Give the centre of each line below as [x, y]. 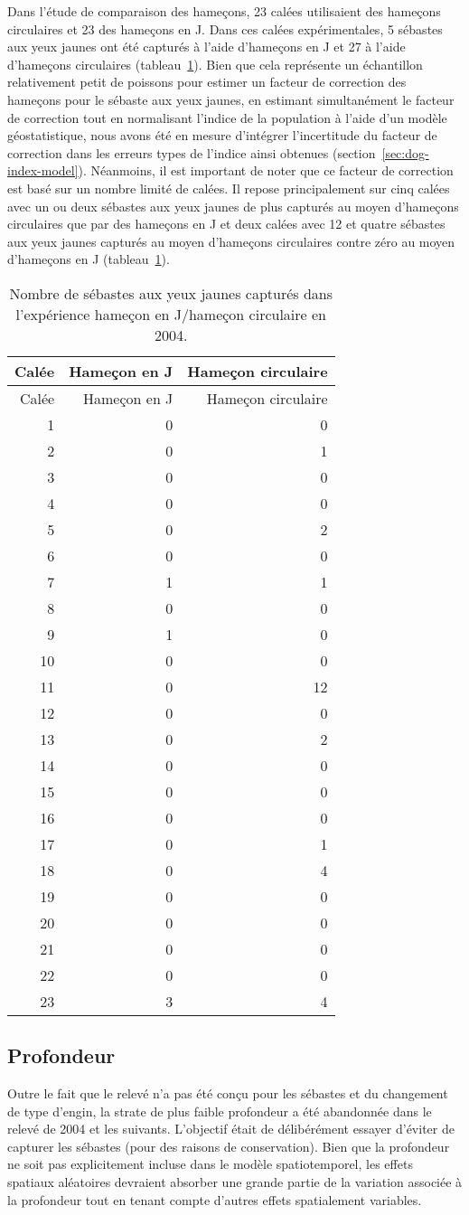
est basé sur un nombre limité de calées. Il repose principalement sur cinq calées [229, 188]
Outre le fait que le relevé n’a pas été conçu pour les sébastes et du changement [228, 1093]
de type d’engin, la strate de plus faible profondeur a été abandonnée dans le [220, 1111]
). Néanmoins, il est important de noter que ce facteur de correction [266, 170]
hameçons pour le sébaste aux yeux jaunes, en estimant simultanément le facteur [231, 99]
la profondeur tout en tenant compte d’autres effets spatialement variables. [215, 1199]
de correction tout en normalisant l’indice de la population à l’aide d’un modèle [227, 117]
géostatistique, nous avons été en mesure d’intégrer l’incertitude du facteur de [222, 135]
